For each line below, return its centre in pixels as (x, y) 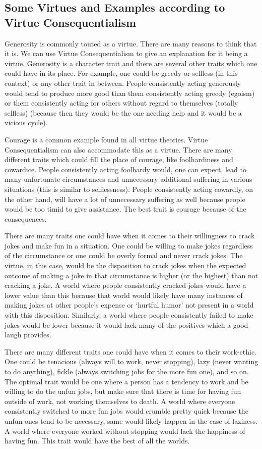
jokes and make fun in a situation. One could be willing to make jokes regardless (129, 245)
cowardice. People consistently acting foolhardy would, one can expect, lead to (125, 169)
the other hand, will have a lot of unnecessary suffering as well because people (125, 199)
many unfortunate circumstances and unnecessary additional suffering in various (128, 179)
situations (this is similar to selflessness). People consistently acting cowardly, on (129, 189)
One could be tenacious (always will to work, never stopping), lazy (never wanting (132, 361)
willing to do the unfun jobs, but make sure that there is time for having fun (123, 391)
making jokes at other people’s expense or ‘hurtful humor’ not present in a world (129, 305)
